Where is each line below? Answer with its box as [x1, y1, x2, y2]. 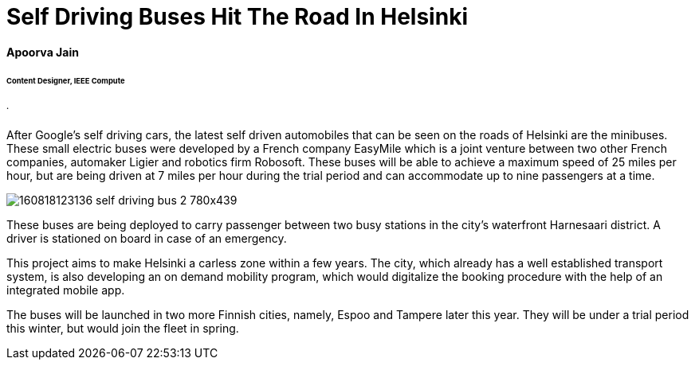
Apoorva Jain [6, 45, 79, 59]
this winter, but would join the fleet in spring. [6, 321, 239, 336]
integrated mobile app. [6, 283, 125, 298]
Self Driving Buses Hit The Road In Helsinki [6, 3, 468, 30]
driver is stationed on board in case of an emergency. [6, 232, 287, 246]
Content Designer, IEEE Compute [6, 76, 125, 85]
